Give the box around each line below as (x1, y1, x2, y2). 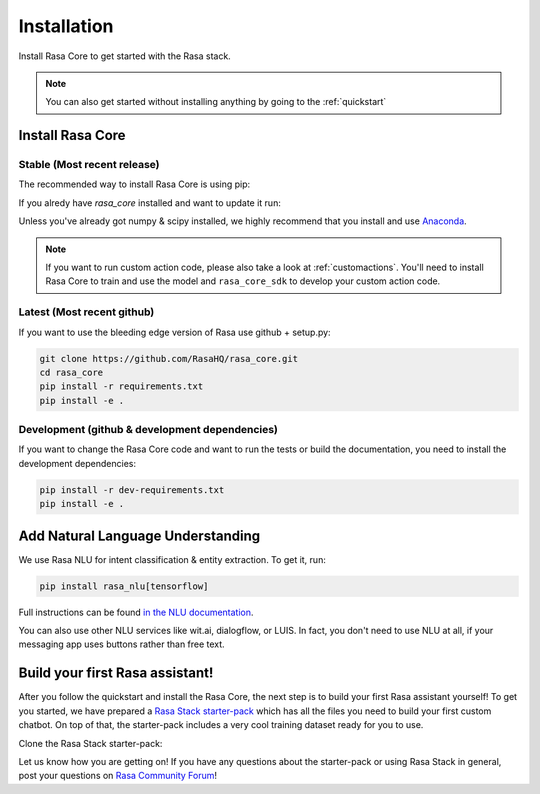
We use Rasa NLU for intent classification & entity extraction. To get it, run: (18, 553, 327, 565)
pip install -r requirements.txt (39, 381, 204, 392)
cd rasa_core (39, 366, 104, 378)
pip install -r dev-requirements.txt (39, 484, 225, 495)
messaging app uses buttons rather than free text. (18, 638, 225, 650)
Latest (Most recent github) (18, 305, 155, 319)
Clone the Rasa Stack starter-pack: (18, 737, 163, 749)
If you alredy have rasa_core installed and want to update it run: (18, 196, 282, 209)
